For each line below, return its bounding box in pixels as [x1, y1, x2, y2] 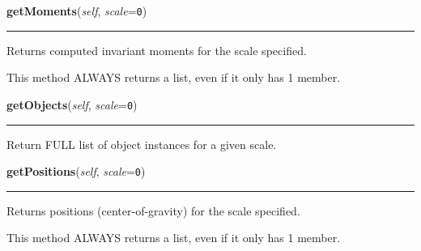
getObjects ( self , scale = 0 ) [6, 96, 138, 113]
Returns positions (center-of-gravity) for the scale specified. [6, 202, 300, 219]
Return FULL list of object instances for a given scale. [6, 135, 277, 152]
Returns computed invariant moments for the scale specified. [6, 41, 307, 58]
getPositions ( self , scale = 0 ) [6, 163, 146, 180]
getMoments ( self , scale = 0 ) [6, 2, 147, 19]
